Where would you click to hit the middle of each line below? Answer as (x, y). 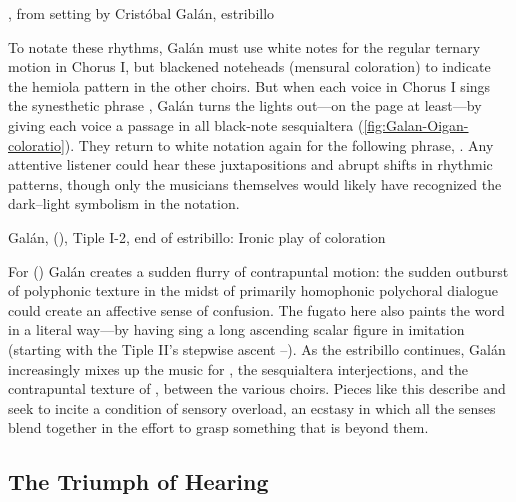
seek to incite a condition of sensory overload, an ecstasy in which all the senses (252, 407)
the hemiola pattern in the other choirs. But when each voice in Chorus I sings (249, 85)
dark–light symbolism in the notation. (124, 203)
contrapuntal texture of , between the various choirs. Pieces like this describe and (257, 388)
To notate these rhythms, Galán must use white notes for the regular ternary (244, 46)
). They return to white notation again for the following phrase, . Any (279, 144)
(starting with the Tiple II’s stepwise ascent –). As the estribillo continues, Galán (257, 348)
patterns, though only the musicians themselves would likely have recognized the (255, 183)
